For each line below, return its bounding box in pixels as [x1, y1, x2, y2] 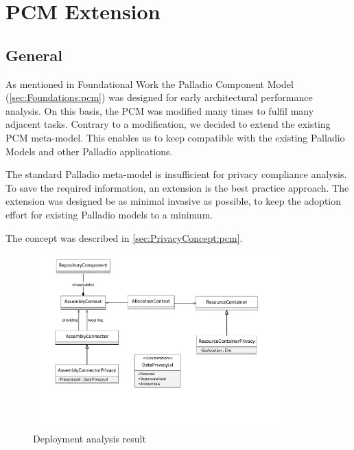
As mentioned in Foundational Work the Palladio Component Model [5, 76, 294, 91]
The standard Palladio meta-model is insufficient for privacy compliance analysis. [5, 167, 347, 181]
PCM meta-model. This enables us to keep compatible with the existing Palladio [5, 130, 345, 144]
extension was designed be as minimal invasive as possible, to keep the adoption [5, 194, 342, 208]
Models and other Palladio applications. [5, 144, 173, 158]
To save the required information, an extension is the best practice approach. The [5, 180, 349, 194]
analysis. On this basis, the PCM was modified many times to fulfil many [5, 103, 314, 117]
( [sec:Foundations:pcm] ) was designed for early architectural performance [5, 90, 313, 104]
